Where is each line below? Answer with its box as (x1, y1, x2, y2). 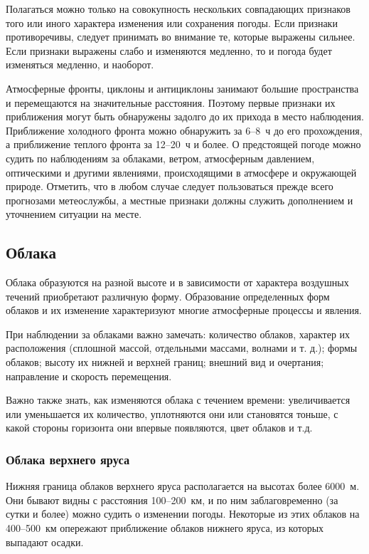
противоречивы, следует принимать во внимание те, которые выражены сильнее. (6, 29, 355, 44)
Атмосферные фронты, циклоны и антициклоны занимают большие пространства (6, 80, 359, 95)
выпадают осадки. (6, 534, 84, 549)
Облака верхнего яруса (6, 450, 130, 468)
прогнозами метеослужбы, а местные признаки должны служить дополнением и (6, 192, 353, 207)
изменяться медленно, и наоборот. (6, 57, 154, 72)
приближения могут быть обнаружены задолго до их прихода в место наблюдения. (6, 109, 364, 124)
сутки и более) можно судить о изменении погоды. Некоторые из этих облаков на (6, 506, 360, 521)
